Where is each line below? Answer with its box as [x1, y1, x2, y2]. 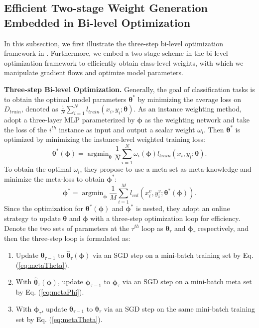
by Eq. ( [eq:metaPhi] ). [15, 287, 84, 297]
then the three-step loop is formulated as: [4, 233, 130, 243]
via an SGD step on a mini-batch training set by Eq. [92, 250, 254, 260]
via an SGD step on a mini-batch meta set [122, 276, 252, 287]
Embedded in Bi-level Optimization [4, 14, 191, 30]
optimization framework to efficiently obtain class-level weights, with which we [4, 57, 244, 68]
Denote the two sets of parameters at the [4, 222, 129, 233]
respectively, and [198, 222, 249, 233]
